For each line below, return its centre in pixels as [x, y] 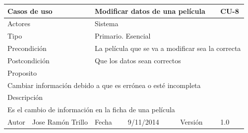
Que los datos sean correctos [138, 60]
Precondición [27, 48]
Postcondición [29, 60]
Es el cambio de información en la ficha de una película [91, 110]
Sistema [106, 23]
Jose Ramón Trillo [60, 122]
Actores [19, 23]
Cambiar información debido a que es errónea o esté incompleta [104, 85]
